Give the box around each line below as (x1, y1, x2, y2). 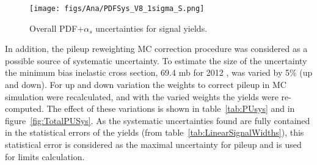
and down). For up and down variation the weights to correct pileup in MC (5, 78, 286, 91)
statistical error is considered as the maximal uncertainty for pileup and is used (5, 138, 302, 150)
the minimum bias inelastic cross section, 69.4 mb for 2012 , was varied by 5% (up (5, 66, 313, 79)
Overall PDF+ (29, 21, 84, 34)
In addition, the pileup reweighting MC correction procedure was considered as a (5, 42, 308, 55)
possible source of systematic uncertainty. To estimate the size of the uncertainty (5, 54, 307, 67)
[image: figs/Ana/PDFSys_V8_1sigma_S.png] (29, 4, 205, 13)
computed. (5, 102, 44, 115)
